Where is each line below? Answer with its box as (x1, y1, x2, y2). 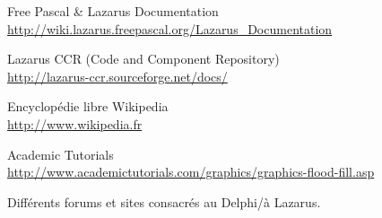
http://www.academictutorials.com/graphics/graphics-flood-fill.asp (7, 162, 375, 181)
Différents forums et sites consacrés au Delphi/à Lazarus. (7, 192, 321, 211)
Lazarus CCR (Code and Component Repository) (7, 49, 280, 68)
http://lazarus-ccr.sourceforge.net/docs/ (7, 66, 228, 85)
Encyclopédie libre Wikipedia (7, 97, 169, 116)
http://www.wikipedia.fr (7, 114, 143, 133)
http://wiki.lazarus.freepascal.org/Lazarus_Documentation (7, 19, 333, 38)
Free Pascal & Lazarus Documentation (7, 2, 219, 20)
